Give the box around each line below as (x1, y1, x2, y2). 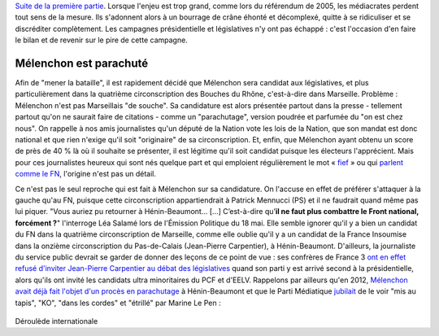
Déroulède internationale (15, 316, 98, 325)
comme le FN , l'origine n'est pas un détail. (15, 169, 156, 179)
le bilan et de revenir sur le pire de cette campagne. (15, 35, 189, 45)
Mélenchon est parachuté (15, 56, 149, 70)
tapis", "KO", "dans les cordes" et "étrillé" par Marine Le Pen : (15, 298, 221, 308)
